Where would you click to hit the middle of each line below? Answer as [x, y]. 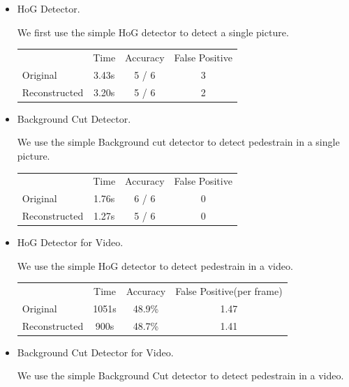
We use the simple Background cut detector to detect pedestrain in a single [178, 142]
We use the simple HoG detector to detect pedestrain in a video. [155, 265]
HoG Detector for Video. [70, 242]
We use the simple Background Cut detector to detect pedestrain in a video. [180, 375]
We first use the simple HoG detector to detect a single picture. [153, 32]
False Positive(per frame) [229, 290]
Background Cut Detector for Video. [95, 352]
